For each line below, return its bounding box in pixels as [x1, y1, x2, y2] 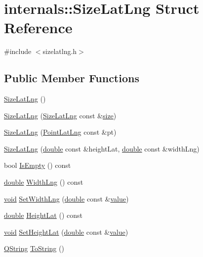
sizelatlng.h [42, 46, 77, 56]
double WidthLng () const [4, 177, 83, 187]
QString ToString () [4, 243, 64, 254]
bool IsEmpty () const [4, 160, 71, 170]
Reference [4, 17, 73, 38]
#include [4, 46, 32, 56]
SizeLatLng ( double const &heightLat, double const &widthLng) [4, 143, 200, 154]
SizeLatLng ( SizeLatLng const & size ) [4, 110, 117, 120]
